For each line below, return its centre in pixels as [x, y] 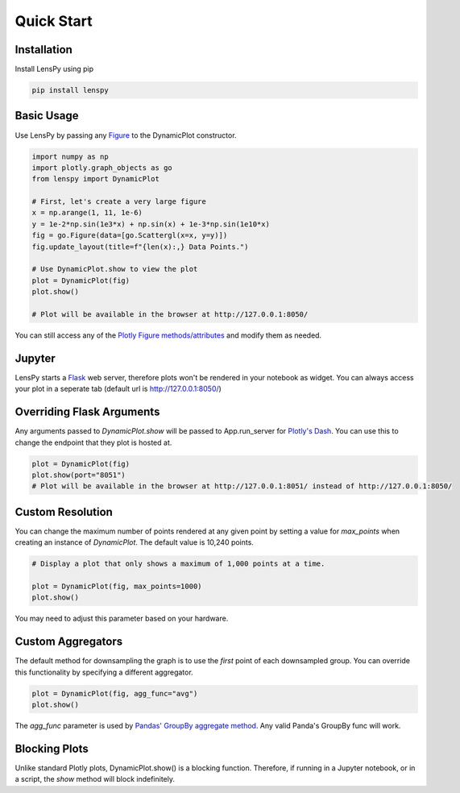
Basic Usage [47, 116]
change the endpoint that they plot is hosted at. [93, 442]
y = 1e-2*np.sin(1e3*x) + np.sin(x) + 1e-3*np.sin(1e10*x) [151, 224]
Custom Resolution [64, 512]
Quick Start [54, 21]
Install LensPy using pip [54, 69]
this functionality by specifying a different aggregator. [104, 672]
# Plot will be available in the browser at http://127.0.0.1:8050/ [170, 314]
